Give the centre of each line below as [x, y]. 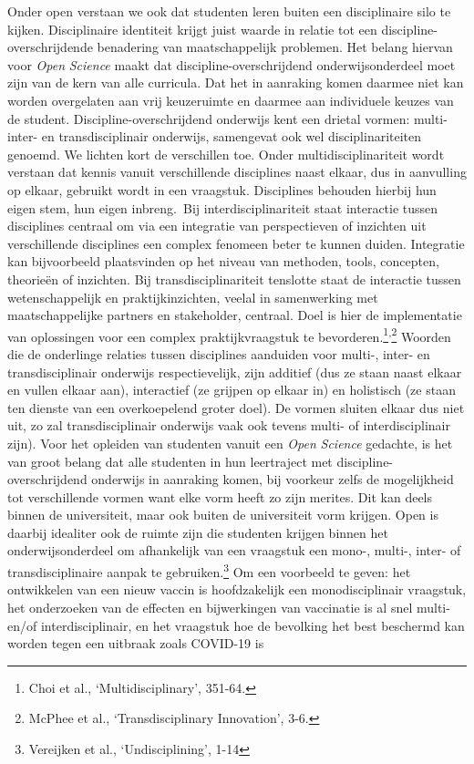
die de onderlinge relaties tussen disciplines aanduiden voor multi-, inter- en [219, 353]
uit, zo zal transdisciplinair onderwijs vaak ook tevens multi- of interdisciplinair [229, 425]
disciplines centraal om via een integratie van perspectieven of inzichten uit [217, 226]
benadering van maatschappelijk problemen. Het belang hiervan [275, 47]
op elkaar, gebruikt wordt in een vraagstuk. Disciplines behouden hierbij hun [222, 189]
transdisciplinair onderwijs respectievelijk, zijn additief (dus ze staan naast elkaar [235, 372]
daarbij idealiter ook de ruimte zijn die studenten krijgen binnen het [198, 532]
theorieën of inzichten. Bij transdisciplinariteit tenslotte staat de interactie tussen [234, 279]
